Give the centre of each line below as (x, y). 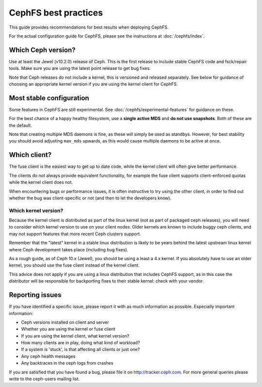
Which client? (30, 155)
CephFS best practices (56, 13)
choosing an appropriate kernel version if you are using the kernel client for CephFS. (93, 84)
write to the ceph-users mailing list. (44, 379)
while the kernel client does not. (41, 182)
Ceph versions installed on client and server (65, 322)
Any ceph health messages (48, 356)
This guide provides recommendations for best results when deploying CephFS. (89, 27)
